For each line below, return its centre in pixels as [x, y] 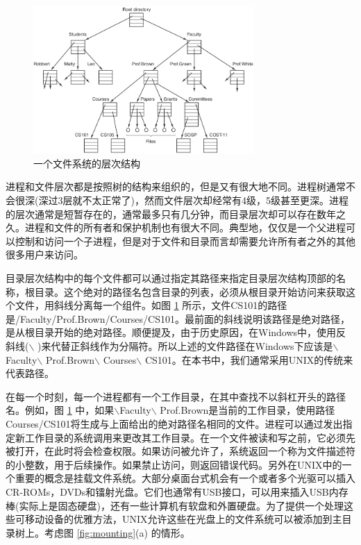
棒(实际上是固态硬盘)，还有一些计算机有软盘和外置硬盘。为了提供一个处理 [175, 505]
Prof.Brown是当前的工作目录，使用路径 [247, 410]
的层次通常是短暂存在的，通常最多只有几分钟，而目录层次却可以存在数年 [171, 213]
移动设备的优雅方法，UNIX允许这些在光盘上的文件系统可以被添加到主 [183, 519]
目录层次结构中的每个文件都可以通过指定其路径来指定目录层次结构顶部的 [171, 278]
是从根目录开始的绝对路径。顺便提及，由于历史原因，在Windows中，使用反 [176, 332]
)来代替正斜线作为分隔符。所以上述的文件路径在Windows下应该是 [185, 346]
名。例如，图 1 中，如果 [60, 410]
